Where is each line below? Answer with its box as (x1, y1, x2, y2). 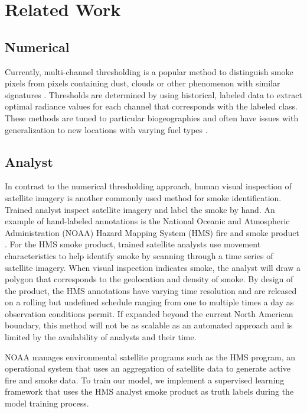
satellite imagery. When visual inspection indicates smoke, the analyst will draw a (5, 261, 301, 273)
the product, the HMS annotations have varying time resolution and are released (5, 284, 297, 296)
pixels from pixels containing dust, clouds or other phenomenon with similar (5, 77, 280, 89)
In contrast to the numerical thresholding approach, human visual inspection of (5, 180, 292, 192)
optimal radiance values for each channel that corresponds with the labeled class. (5, 100, 298, 112)
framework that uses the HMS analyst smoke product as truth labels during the (5, 385, 294, 398)
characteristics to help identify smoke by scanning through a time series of (5, 249, 273, 262)
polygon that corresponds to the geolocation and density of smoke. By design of (5, 273, 293, 285)
